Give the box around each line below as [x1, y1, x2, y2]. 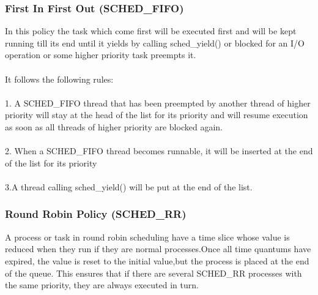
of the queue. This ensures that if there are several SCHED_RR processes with [5, 266, 302, 279]
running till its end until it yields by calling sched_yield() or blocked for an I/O [5, 36, 305, 49]
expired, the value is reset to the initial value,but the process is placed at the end [5, 254, 309, 267]
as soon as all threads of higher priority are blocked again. [5, 120, 223, 133]
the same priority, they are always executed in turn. [5, 278, 199, 291]
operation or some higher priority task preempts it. [5, 48, 196, 61]
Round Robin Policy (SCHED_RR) [5, 206, 187, 222]
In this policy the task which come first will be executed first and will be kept [5, 24, 297, 37]
